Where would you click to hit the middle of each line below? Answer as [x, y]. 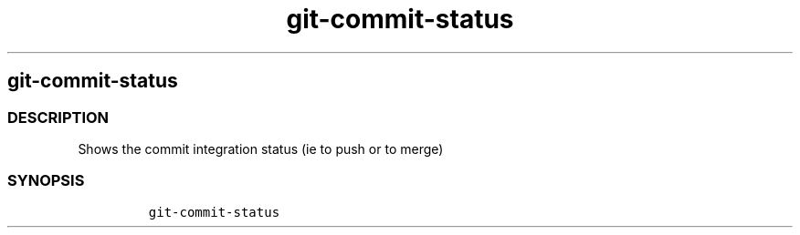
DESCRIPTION [58, 117]
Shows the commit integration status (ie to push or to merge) [261, 148]
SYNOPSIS [46, 181]
